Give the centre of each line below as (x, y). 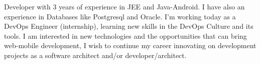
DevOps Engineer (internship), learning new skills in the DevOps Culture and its (129, 26)
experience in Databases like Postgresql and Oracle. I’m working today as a (120, 16)
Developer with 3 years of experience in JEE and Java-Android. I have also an (124, 6)
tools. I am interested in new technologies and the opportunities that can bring (125, 35)
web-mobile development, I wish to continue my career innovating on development (130, 45)
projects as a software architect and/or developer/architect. (95, 55)
